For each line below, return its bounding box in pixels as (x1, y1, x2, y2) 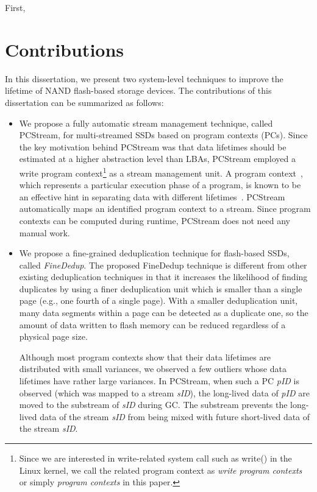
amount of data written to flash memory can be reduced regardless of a (19, 318, 286, 331)
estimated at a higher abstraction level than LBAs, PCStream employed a (19, 152, 296, 165)
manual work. (19, 226, 70, 239)
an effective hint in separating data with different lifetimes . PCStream (19, 190, 285, 203)
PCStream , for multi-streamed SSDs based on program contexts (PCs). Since (19, 128, 308, 141)
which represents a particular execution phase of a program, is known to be (19, 178, 301, 191)
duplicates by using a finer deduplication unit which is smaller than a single (19, 282, 302, 295)
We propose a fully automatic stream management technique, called (19, 116, 273, 129)
